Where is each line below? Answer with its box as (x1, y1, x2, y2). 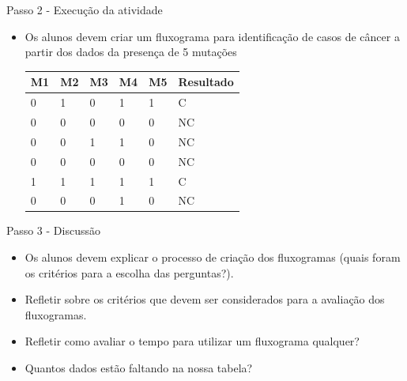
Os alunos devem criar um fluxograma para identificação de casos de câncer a (24, 28, 400, 44)
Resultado (178, 74, 234, 90)
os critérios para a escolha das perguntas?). (24, 264, 234, 281)
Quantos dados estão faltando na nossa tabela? (24, 360, 253, 375)
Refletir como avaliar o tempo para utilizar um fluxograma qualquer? (24, 333, 360, 349)
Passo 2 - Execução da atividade (6, 2, 163, 17)
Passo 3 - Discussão (6, 222, 100, 239)
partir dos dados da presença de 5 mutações (24, 43, 237, 60)
